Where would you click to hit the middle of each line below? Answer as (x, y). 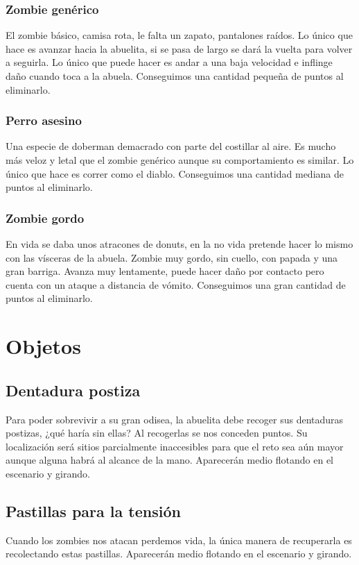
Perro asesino (44, 120)
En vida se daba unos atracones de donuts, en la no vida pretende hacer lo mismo (179, 244)
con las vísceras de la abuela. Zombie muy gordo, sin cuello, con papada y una (172, 257)
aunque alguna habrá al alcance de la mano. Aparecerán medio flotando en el (170, 460)
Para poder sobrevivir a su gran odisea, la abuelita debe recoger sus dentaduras (175, 419)
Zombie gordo (45, 218)
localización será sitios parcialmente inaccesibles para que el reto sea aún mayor (175, 446)
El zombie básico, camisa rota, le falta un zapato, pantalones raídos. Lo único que (179, 35)
